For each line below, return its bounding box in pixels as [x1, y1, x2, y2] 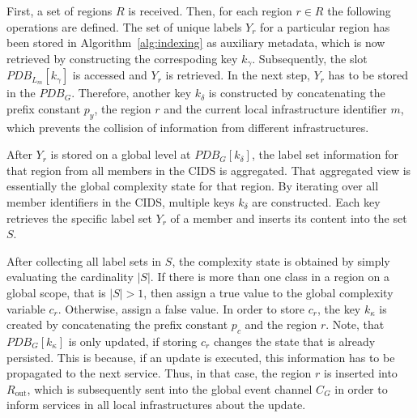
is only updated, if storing [68, 332, 198, 349]
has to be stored [328, 66, 409, 83]
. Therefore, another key [71, 84, 192, 101]
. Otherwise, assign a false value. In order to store [57, 300, 305, 317]
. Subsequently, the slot [252, 49, 368, 66]
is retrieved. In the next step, [165, 66, 310, 83]
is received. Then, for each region [128, 2, 292, 19]
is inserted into [324, 365, 398, 382]
